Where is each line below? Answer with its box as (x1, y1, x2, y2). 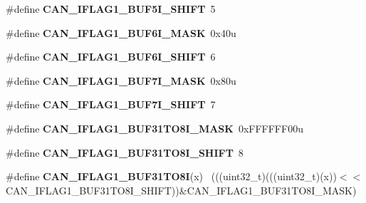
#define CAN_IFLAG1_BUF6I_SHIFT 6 (6, 49, 216, 64)
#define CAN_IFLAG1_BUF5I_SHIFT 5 (6, 1, 216, 16)
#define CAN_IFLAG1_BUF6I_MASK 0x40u (6, 25, 236, 40)
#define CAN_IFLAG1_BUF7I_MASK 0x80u (6, 73, 236, 88)
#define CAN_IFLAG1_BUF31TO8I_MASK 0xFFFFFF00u (6, 120, 303, 135)
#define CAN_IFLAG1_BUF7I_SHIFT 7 (6, 97, 216, 112)
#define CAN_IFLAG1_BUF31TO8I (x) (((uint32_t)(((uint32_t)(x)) (6, 169, 337, 184)
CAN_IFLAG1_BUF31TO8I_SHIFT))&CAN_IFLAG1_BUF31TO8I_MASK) (6, 182, 357, 197)
